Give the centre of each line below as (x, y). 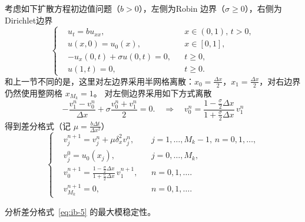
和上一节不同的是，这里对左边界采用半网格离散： (100, 81)
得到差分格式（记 (38, 125)
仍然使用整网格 (34, 92)
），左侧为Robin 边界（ (182, 8)
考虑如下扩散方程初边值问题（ (62, 8)
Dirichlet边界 (29, 20)
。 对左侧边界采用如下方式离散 (152, 92)
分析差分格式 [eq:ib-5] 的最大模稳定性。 (80, 211)
